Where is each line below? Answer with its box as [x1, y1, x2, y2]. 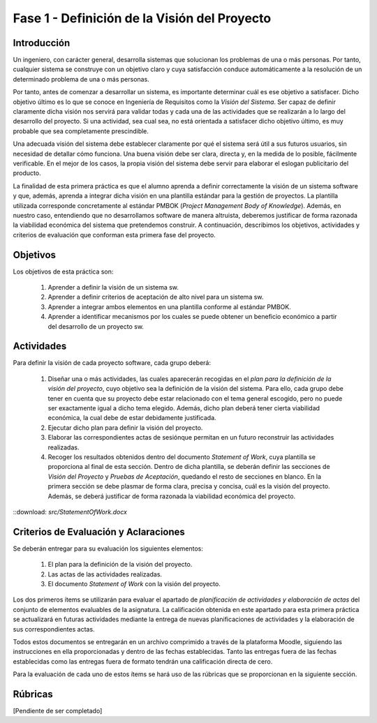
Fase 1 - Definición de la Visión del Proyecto [13, 10, 272, 26]
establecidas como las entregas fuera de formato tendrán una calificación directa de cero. [13, 657, 273, 666]
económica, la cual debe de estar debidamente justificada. [47, 414, 216, 422]
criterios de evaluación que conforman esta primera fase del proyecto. [13, 230, 216, 239]
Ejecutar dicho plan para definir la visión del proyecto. [47, 423, 203, 432]
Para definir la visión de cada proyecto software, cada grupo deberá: [13, 359, 211, 367]
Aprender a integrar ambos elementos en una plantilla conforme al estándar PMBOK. [47, 302, 291, 311]
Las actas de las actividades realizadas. [47, 569, 163, 579]
